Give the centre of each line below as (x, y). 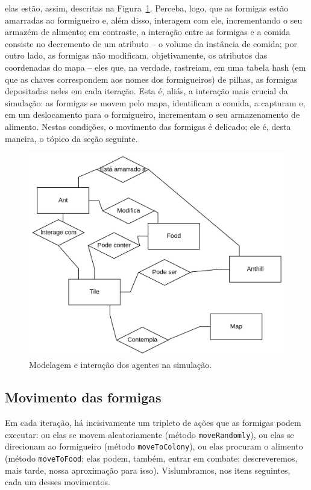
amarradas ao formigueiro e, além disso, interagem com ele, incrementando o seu (154, 20)
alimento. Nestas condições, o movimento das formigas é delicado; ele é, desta (148, 126)
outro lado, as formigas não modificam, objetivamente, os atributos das (136, 55)
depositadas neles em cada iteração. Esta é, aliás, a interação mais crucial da (146, 91)
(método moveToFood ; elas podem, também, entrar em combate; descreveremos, (151, 458)
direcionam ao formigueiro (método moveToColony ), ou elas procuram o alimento (154, 446)
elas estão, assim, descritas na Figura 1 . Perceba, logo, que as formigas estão (147, 8)
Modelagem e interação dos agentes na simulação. (121, 365)
